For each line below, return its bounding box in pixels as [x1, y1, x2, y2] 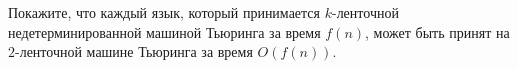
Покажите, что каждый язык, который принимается [8, 2, 320, 22]
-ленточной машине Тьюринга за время [15, 41, 253, 62]
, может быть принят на [365, 21, 510, 42]
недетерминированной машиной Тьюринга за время [8, 21, 321, 42]
